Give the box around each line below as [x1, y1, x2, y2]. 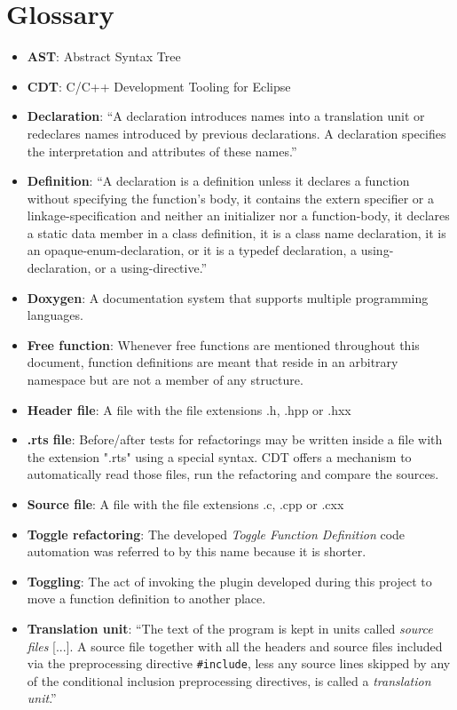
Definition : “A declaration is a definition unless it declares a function [27, 172, 410, 190]
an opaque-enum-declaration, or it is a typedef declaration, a [27, 241, 358, 259]
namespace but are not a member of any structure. [27, 371, 303, 389]
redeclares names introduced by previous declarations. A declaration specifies [27, 124, 446, 142]
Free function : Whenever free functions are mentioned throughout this [27, 335, 420, 354]
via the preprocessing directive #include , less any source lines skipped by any [27, 654, 451, 673]
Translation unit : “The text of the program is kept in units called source [27, 618, 433, 637]
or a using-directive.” [95, 259, 208, 277]
